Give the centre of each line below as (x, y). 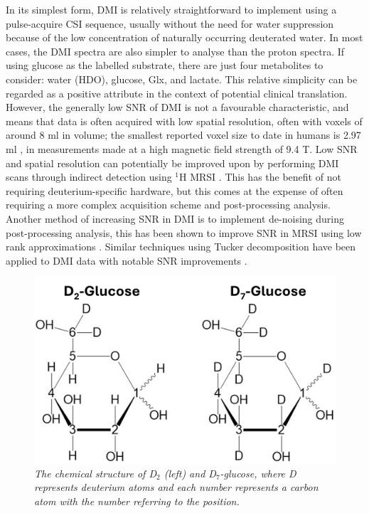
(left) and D (190, 473)
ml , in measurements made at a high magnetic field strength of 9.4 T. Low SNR (182, 148)
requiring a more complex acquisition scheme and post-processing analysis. (168, 205)
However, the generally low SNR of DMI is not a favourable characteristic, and (177, 107)
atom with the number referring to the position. (137, 501)
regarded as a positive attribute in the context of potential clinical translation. (177, 93)
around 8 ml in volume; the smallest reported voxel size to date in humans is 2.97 (183, 135)
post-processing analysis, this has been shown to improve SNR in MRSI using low (184, 232)
